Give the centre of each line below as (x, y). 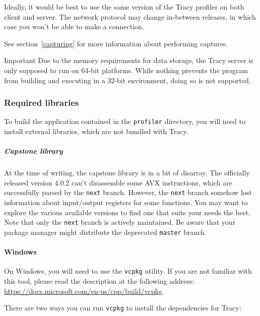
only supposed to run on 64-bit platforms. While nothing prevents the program (126, 70)
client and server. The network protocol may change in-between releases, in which (130, 16)
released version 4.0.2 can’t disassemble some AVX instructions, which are (118, 182)
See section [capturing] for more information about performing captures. (116, 43)
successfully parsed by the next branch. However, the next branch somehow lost (128, 192)
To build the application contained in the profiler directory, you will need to (125, 121)
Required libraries (42, 103)
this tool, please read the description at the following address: (99, 280)
